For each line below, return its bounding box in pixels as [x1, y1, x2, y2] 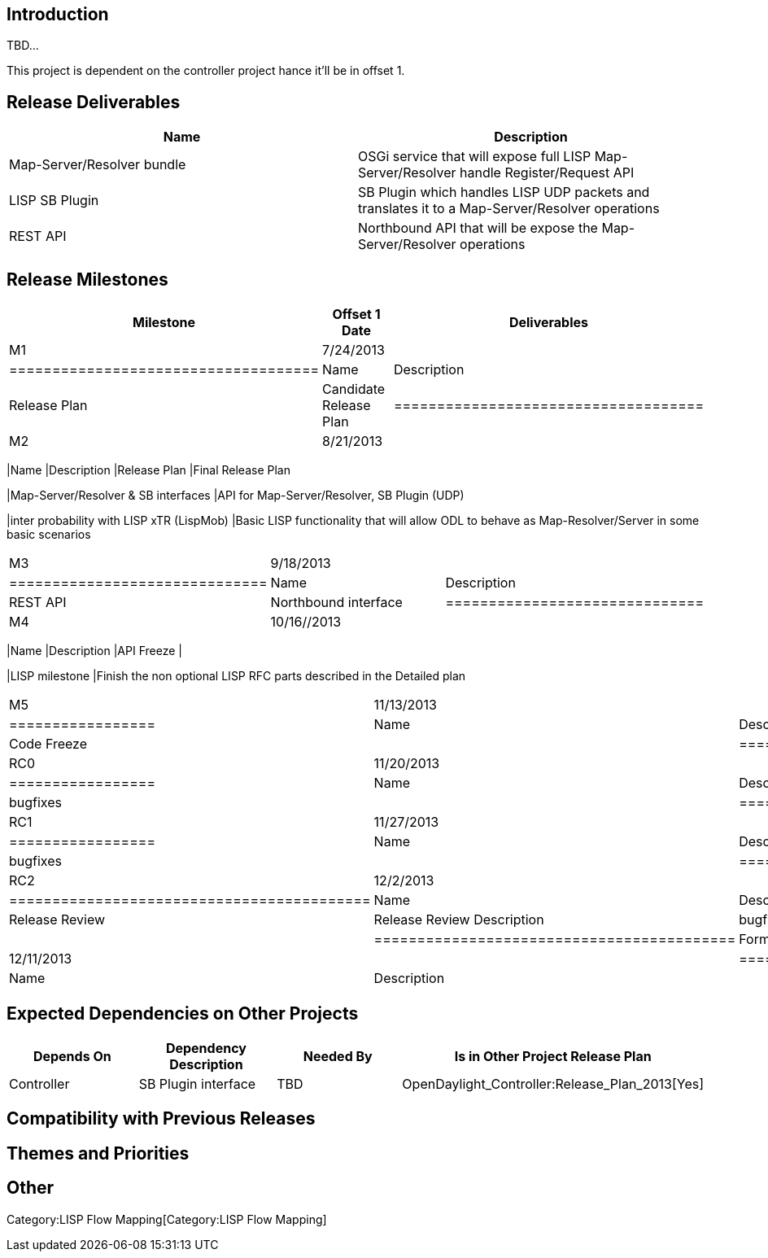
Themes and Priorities [7, 1142, 190, 1164]
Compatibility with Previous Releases [7, 1108, 316, 1129]
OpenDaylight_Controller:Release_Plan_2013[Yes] [402, 1075, 704, 1092]
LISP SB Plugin [9, 192, 99, 209]
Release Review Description [373, 911, 544, 928]
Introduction [7, 4, 109, 24]
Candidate [322, 381, 386, 398]
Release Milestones [7, 269, 168, 290]
